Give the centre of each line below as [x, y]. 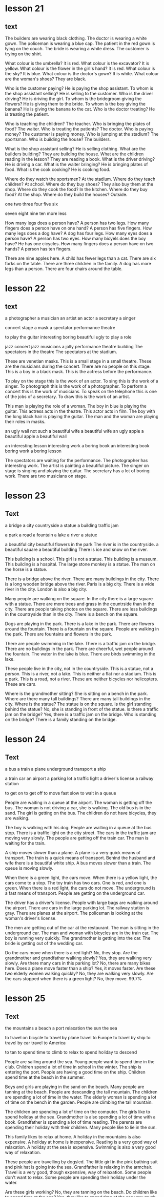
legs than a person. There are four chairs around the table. [64, 269]
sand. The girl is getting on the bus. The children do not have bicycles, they [81, 813]
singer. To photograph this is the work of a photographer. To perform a [76, 386]
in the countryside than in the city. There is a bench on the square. [72, 614]
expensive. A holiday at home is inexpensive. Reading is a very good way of [81, 1142]
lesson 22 [25, 288]
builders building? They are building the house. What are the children [74, 154]
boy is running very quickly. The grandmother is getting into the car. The [78, 938]
